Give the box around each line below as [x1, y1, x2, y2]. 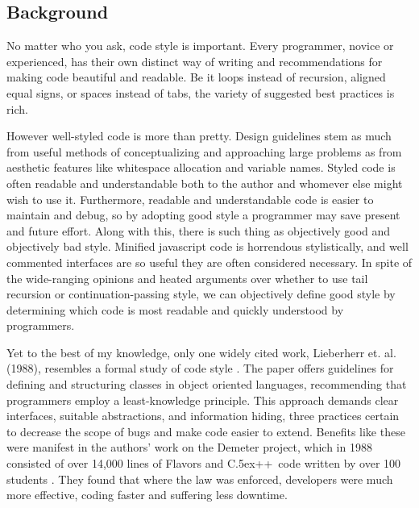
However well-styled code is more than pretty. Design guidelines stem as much [6, 127, 392, 144]
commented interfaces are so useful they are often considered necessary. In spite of [6, 253, 413, 270]
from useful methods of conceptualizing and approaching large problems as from [6, 143, 402, 160]
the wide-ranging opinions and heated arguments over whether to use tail [6, 269, 368, 286]
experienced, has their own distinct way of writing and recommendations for [6, 52, 383, 69]
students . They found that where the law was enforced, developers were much [6, 470, 393, 487]
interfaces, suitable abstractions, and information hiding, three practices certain [6, 407, 400, 424]
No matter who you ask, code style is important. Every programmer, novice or [6, 37, 394, 54]
